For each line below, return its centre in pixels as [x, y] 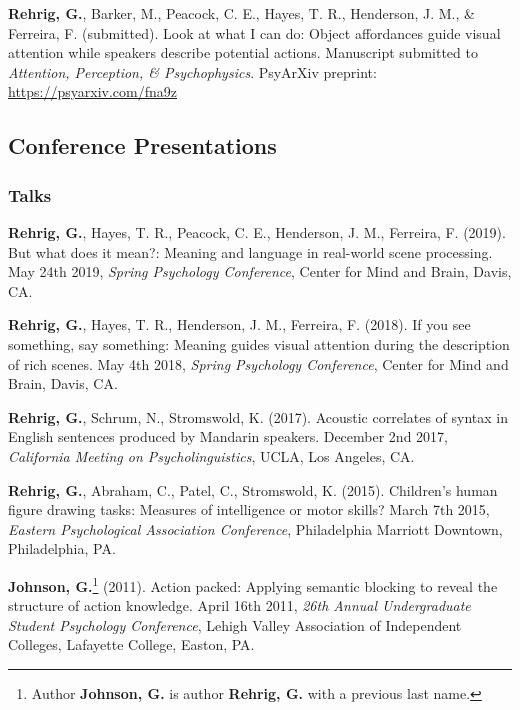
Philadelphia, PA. [62, 548]
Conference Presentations [142, 145]
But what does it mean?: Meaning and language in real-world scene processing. [250, 251]
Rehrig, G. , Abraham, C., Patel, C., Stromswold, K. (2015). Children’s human [253, 489]
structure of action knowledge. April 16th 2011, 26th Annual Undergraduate [239, 605]
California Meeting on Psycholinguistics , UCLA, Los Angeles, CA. [211, 455]
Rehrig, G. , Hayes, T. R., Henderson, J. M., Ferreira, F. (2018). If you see [239, 324]
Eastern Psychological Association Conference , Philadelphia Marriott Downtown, [255, 528]
